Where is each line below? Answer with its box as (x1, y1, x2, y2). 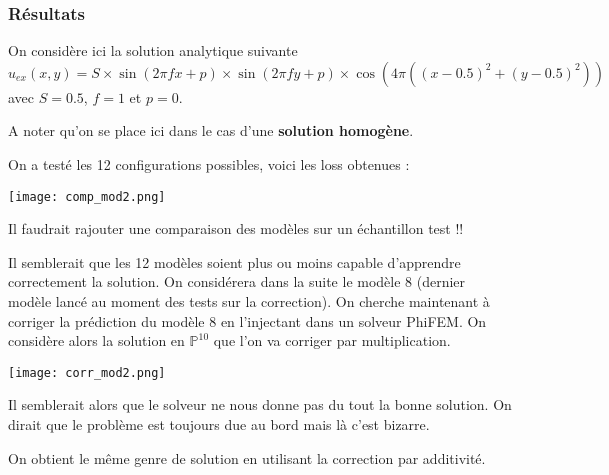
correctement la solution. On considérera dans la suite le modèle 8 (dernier (8, 271, 466, 292)
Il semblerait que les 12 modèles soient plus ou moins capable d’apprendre (8, 251, 461, 272)
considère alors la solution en (8, 330, 185, 351)
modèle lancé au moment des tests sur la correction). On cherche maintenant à (8, 291, 490, 312)
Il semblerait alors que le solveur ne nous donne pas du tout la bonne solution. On (8, 394, 512, 415)
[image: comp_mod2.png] (8, 189, 166, 204)
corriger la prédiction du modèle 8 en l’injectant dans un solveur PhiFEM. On (8, 310, 487, 331)
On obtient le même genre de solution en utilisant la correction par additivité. (8, 447, 486, 468)
